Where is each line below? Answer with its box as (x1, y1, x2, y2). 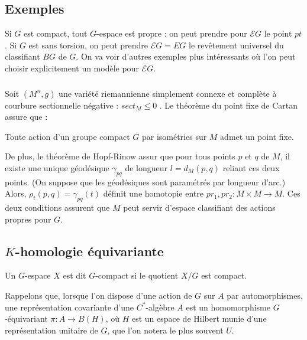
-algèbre (146, 300, 174, 313)
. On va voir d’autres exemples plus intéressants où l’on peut (76, 50, 296, 63)
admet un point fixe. (220, 130, 294, 142)
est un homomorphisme (186, 300, 270, 313)
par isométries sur (141, 130, 207, 142)
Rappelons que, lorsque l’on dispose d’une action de (5, 289, 192, 302)
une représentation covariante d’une (5, 300, 134, 313)
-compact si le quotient (95, 269, 179, 282)
